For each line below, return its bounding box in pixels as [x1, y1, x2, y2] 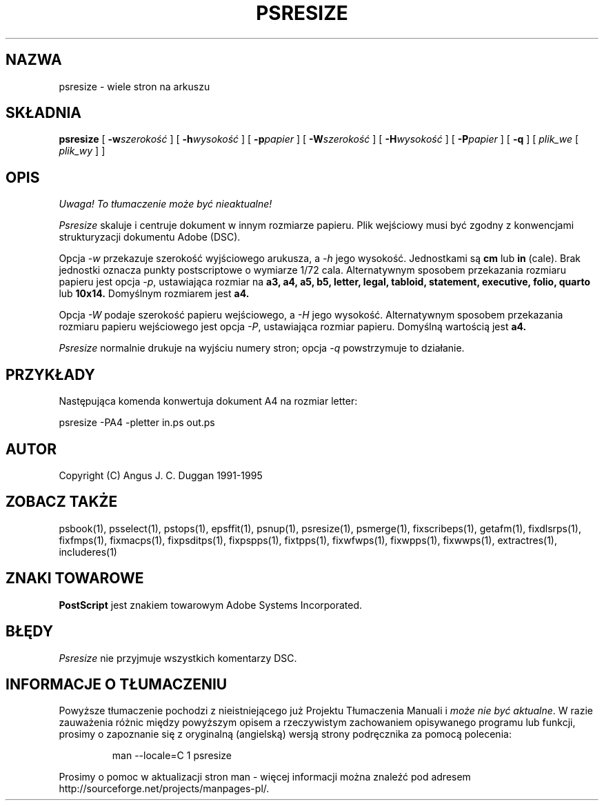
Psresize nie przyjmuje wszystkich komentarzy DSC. [59, 652, 297, 664]
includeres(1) [59, 545, 117, 558]
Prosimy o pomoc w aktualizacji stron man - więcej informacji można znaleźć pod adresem [59, 771, 471, 783]
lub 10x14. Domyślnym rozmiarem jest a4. [59, 288, 250, 300]
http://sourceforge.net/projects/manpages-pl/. [59, 783, 270, 795]
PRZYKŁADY [6, 365, 95, 383]
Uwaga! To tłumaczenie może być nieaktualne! [59, 198, 272, 210]
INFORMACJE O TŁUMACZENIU [6, 675, 228, 693]
